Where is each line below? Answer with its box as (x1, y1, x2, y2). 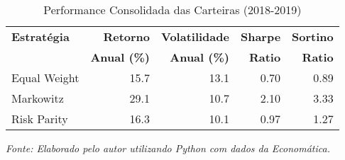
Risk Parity (11, 110, 68, 127)
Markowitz (11, 90, 64, 106)
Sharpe (240, 28, 281, 45)
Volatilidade (161, 28, 229, 45)
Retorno (103, 28, 150, 45)
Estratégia (11, 28, 70, 45)
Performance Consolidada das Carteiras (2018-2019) (43, 1, 302, 18)
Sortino (292, 28, 334, 45)
